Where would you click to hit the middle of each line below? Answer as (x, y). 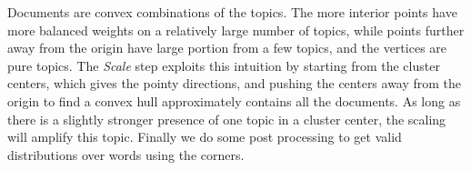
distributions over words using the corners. (126, 154)
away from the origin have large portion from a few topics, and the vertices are (227, 48)
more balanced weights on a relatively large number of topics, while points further (236, 30)
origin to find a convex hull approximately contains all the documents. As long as (234, 100)
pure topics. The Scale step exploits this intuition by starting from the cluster (224, 65)
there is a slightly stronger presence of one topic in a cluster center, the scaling (227, 119)
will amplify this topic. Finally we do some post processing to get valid (205, 137)
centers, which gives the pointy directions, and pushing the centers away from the (235, 83)
